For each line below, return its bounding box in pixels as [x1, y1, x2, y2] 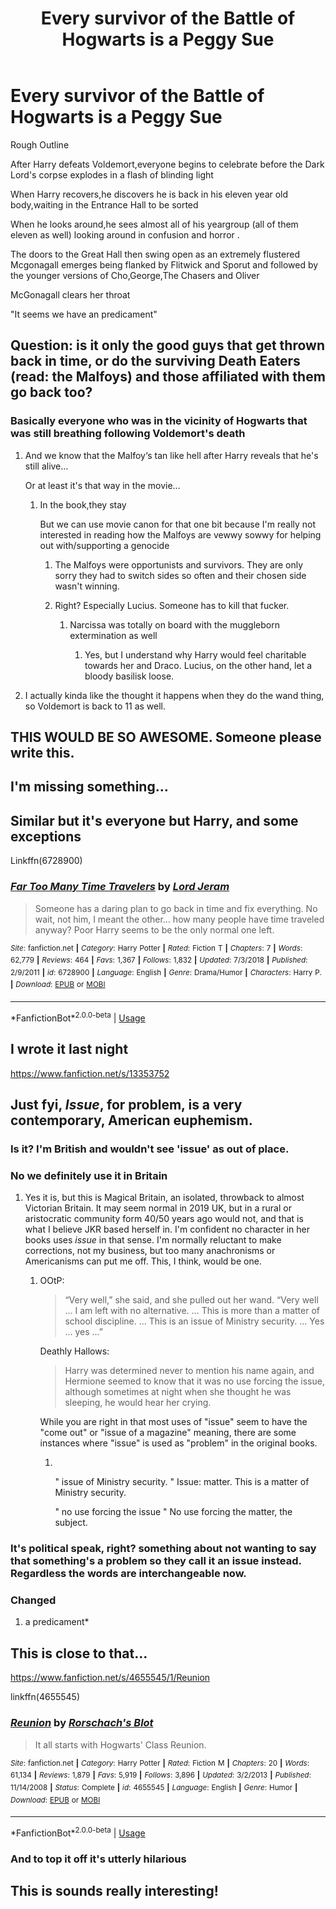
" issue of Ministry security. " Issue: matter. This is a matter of [54, 1476, 310, 1488]
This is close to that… [10, 1645, 148, 1662]
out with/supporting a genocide [39, 539, 170, 551]
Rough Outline [10, 138, 70, 151]
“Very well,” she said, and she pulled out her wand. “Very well [64, 1294, 319, 1306]
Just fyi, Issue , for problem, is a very [10, 1097, 243, 1113]
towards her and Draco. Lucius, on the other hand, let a [84, 659, 313, 671]
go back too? [10, 384, 93, 401]
